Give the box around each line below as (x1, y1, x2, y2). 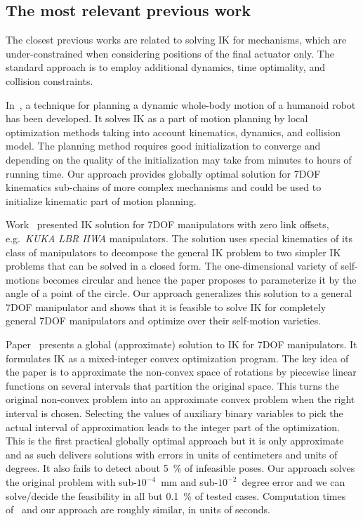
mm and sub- (161, 475, 218, 489)
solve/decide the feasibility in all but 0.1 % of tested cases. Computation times (6, 488, 346, 503)
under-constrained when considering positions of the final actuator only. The (6, 46, 334, 60)
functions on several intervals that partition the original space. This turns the (6, 378, 339, 393)
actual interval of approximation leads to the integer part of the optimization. (6, 419, 340, 434)
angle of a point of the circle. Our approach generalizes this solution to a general (6, 286, 352, 301)
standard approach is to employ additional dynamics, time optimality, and (6, 60, 325, 74)
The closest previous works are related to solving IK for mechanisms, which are (6, 32, 347, 47)
